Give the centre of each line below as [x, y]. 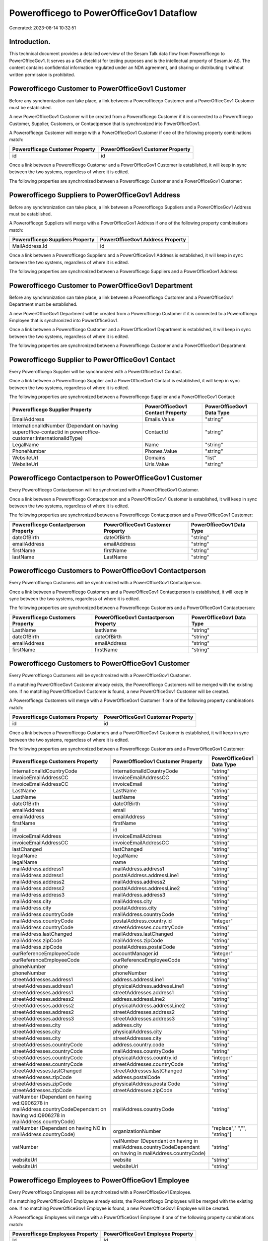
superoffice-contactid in [40, 432]
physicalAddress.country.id [145, 1058]
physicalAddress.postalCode [147, 1084]
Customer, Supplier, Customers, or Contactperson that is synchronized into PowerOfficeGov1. [105, 124]
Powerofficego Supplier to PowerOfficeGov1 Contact [92, 360]
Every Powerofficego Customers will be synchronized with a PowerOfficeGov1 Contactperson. [105, 583]
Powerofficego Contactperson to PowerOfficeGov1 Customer [106, 478]
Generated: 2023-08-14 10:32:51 [43, 28]
